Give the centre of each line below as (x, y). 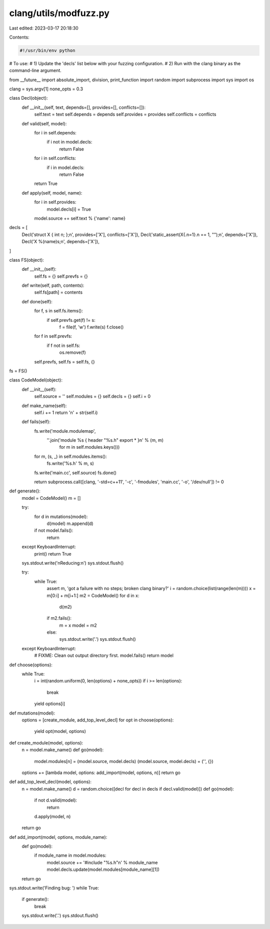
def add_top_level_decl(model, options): (50, 782)
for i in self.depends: (55, 133)
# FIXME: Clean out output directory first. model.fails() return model (104, 656)
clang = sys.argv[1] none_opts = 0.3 (46, 89)
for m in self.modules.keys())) (89, 447)
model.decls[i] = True (69, 209)
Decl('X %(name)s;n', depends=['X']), (60, 242)
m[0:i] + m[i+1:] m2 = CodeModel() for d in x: (93, 595)
